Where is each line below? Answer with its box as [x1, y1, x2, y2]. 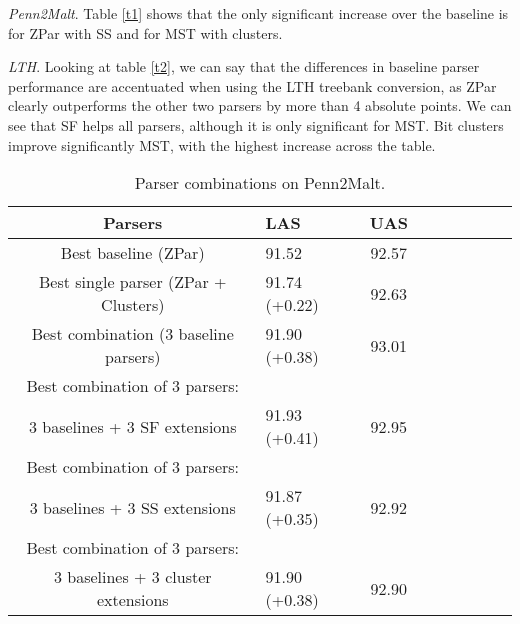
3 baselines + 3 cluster [53, 565, 212, 589]
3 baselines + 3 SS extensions [29, 495, 236, 519]
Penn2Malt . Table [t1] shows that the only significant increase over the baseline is [8, 3, 509, 23]
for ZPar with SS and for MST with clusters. [8, 22, 283, 43]
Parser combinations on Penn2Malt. [134, 171, 386, 195]
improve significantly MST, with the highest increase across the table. [8, 134, 436, 155]
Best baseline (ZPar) [60, 241, 205, 265]
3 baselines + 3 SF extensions [28, 414, 237, 438]
